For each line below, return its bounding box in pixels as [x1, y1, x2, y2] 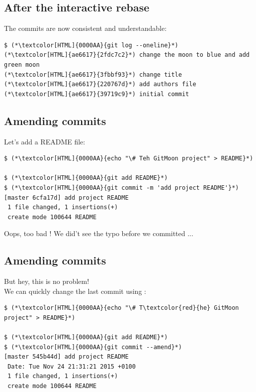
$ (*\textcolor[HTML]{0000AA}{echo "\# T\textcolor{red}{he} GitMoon [4, 304, 239, 312]
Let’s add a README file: [4, 136, 85, 146]
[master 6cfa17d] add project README [4, 194, 129, 201]
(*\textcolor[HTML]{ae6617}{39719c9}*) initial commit [4, 90, 189, 98]
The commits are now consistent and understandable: [4, 23, 167, 33]
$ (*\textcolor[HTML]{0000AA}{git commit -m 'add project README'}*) [4, 184, 239, 191]
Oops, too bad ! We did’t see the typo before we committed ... [4, 228, 193, 239]
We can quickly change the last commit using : [4, 285, 146, 296]
